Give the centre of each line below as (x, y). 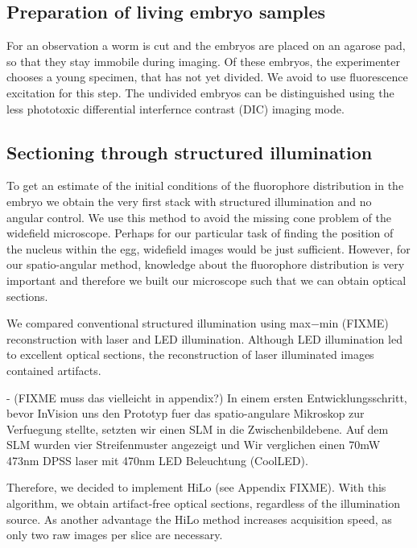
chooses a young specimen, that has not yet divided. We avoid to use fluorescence (207, 77)
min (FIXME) (354, 323)
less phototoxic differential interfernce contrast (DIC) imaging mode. (175, 108)
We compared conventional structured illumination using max (159, 323)
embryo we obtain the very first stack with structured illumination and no (189, 201)
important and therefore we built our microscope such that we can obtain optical (206, 280)
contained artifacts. (54, 370)
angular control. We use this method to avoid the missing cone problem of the (199, 217)
